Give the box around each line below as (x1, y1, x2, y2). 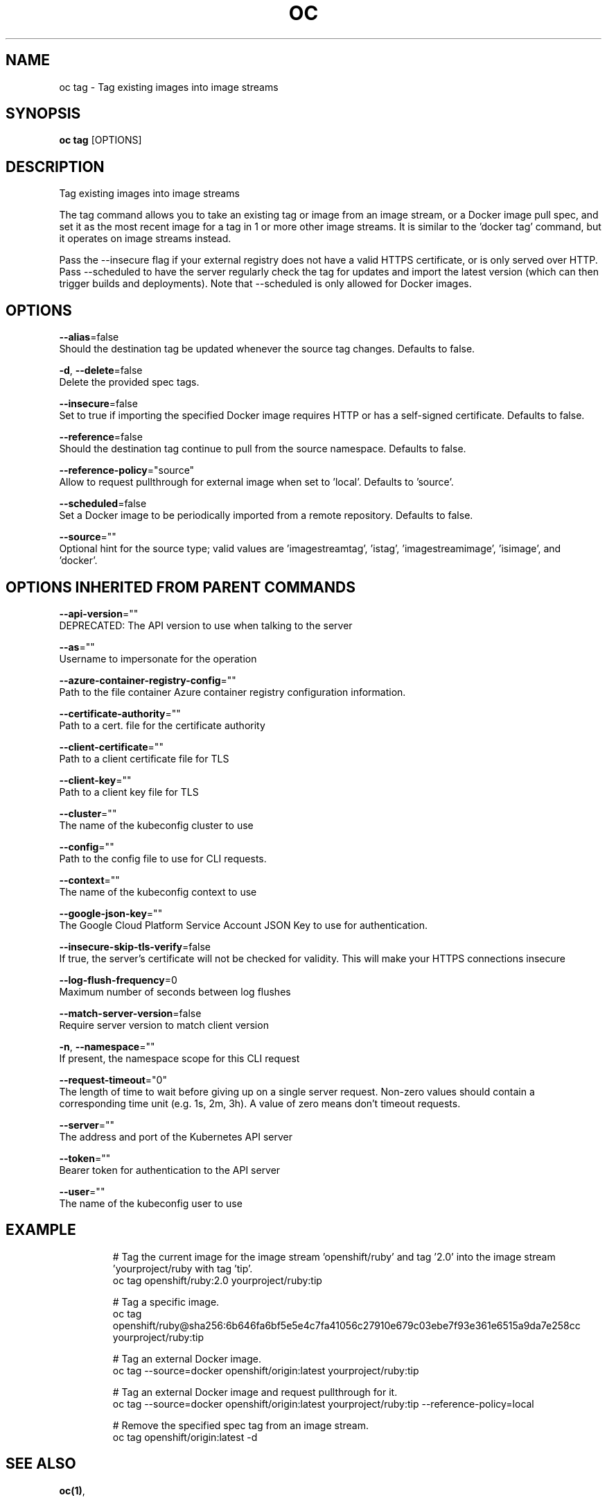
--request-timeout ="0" (59, 1073, 167, 1086)
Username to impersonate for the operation (59, 652, 257, 665)
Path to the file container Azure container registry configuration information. (59, 685, 406, 698)
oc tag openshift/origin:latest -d (112, 1431, 258, 1443)
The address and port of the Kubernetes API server (59, 1130, 292, 1143)
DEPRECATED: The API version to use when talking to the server (59, 619, 353, 631)
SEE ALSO (6, 1455, 76, 1473)
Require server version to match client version (59, 1018, 269, 1031)
